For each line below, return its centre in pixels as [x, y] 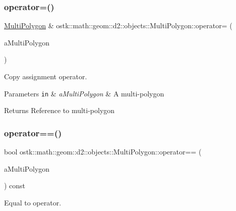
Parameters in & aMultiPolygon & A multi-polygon [84, 93]
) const [15, 186]
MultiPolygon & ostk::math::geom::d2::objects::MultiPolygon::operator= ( [118, 25]
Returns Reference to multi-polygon [60, 110]
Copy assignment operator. [46, 76]
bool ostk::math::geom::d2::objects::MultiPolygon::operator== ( [103, 152]
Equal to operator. [33, 202]
